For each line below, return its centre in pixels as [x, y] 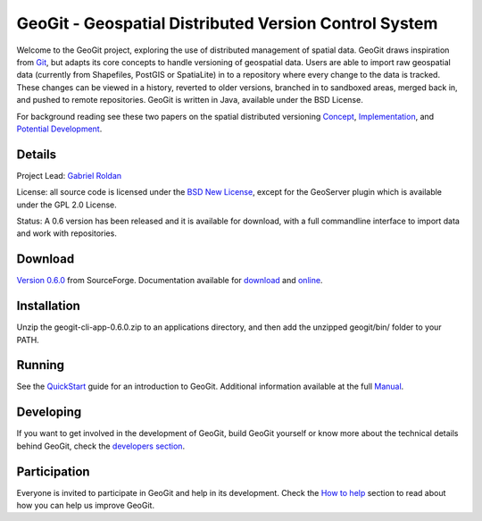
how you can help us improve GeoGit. [86, 506]
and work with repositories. [67, 233]
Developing [49, 412]
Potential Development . [59, 129]
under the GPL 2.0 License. [66, 205]
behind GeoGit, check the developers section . [101, 446]
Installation [48, 306]
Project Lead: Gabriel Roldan [69, 175]
